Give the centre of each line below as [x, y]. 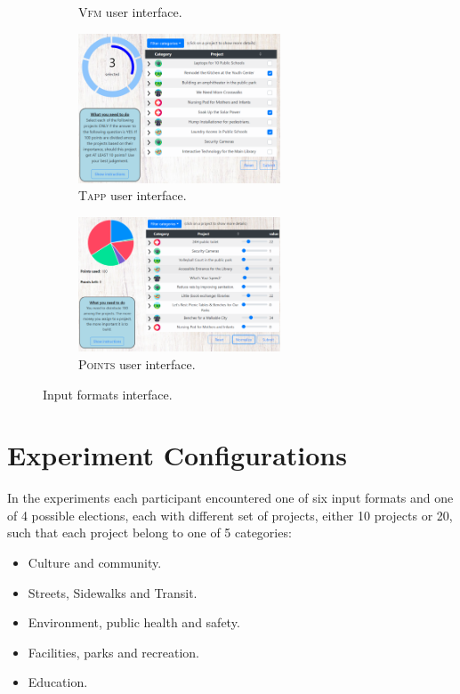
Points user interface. [137, 363]
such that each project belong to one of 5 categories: [149, 533]
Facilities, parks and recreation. [114, 652]
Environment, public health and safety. [134, 622]
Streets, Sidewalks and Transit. [113, 592]
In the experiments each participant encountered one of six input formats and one [230, 498]
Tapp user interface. [133, 195]
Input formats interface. [108, 394]
